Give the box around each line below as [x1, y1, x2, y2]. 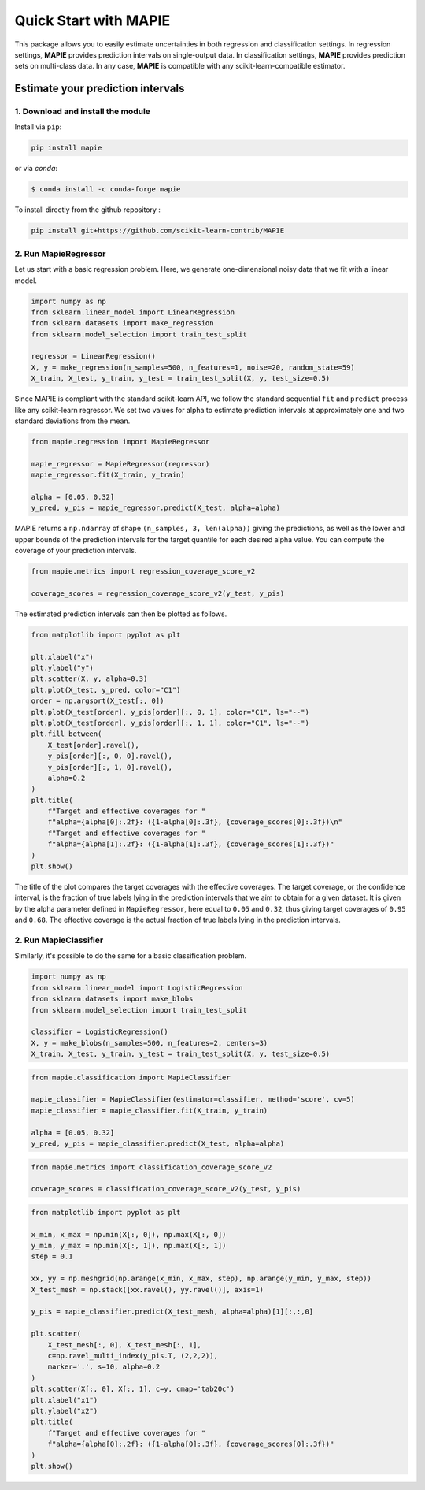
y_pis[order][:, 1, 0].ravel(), [47, 763, 173, 771]
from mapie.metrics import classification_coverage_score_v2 [31, 1162, 272, 1172]
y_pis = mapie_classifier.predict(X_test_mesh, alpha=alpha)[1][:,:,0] [31, 1307, 314, 1316]
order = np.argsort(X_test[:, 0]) [31, 697, 164, 705]
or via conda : [14, 164, 58, 173]
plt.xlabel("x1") [31, 1395, 98, 1404]
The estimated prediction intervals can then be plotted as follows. [14, 609, 227, 619]
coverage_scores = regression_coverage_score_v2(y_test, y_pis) [31, 589, 285, 598]
